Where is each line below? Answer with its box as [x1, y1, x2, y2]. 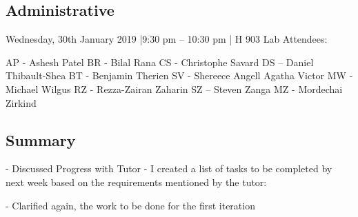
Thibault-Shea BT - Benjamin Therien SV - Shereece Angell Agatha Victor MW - [6, 68, 353, 83]
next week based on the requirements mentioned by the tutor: [6, 174, 267, 189]
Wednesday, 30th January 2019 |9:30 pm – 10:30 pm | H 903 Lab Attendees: [6, 32, 328, 46]
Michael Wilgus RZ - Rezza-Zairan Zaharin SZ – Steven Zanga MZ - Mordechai [6, 81, 343, 96]
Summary [6, 129, 76, 150]
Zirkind [6, 95, 37, 110]
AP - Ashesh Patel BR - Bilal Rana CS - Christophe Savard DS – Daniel [6, 54, 314, 69]
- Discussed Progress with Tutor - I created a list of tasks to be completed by [6, 161, 332, 176]
